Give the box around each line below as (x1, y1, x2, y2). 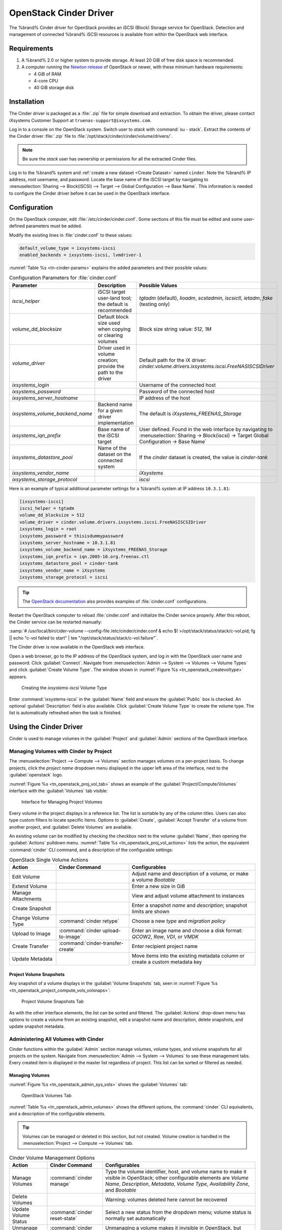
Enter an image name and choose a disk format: (131, 927, 243, 934)
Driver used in (97, 344, 130, 351)
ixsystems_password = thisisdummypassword (19, 533, 124, 539)
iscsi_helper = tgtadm (19, 506, 74, 511)
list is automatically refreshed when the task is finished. (9, 710, 122, 716)
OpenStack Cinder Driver (9, 7, 114, 18)
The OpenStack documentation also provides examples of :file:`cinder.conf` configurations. (22, 598, 208, 605)
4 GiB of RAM (33, 71, 62, 77)
